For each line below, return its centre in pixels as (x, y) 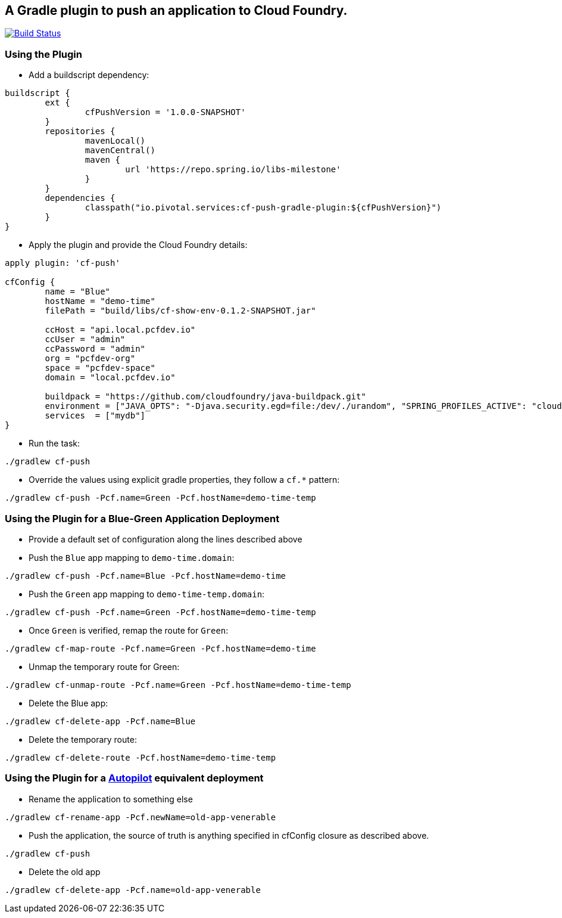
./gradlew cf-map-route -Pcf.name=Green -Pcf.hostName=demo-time (160, 648)
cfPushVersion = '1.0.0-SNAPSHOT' (165, 112)
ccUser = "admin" (85, 339)
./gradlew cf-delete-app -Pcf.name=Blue (100, 721)
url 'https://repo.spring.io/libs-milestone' (233, 170)
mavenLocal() (115, 141)
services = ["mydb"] (95, 416)
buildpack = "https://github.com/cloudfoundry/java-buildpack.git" (205, 397)
